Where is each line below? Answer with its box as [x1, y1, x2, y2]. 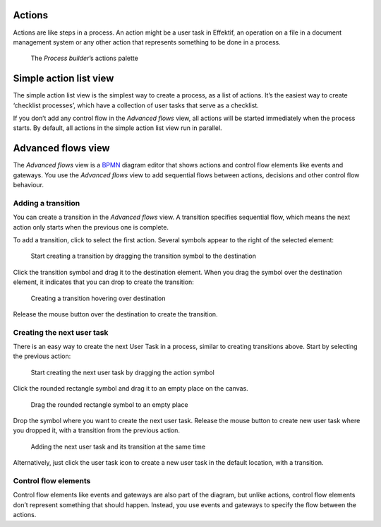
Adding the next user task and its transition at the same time [30, 442, 206, 451]
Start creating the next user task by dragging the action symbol [30, 368, 214, 377]
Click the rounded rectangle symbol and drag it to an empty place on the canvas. [13, 384, 248, 393]
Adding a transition [13, 198, 80, 208]
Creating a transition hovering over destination [30, 294, 166, 302]
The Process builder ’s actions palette [30, 54, 139, 63]
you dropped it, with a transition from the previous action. [13, 426, 180, 434]
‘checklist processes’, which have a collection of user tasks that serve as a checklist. [13, 101, 259, 109]
